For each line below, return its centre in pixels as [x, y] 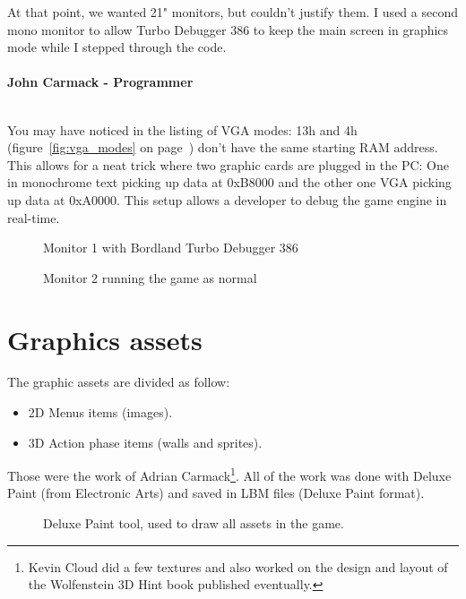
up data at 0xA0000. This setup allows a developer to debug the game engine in [227, 199]
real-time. [34, 217]
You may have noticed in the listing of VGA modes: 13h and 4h [182, 129]
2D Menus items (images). [100, 412]
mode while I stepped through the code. [117, 47]
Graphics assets [105, 339]
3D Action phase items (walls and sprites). [145, 442]
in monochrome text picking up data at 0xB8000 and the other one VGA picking [229, 182]
